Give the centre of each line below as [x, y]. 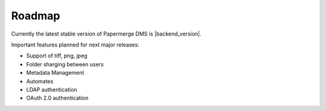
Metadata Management [55, 73]
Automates [40, 81]
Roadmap [36, 16]
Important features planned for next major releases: [75, 45]
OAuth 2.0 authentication [57, 98]
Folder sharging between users [65, 64]
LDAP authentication [52, 89]
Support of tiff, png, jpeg [57, 56]
